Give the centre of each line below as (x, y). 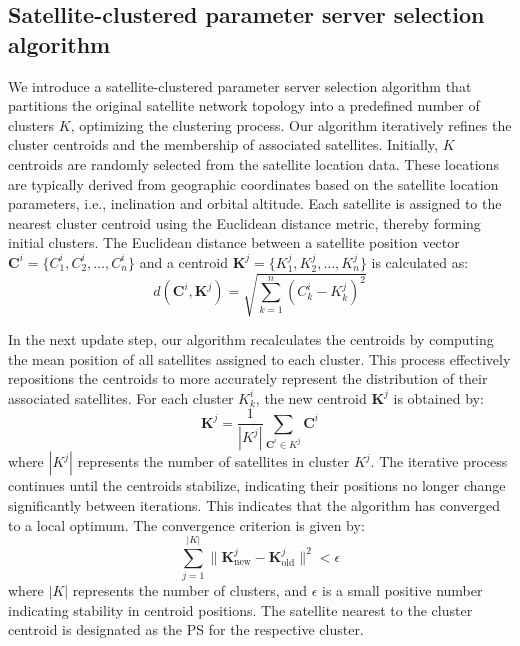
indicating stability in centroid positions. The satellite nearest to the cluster (240, 609)
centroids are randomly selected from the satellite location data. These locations (253, 163)
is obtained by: (438, 397)
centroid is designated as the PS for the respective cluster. (186, 629)
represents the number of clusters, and (189, 590)
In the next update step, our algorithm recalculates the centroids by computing (251, 339)
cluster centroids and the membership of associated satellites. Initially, (223, 144)
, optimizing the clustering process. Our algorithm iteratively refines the (291, 124)
